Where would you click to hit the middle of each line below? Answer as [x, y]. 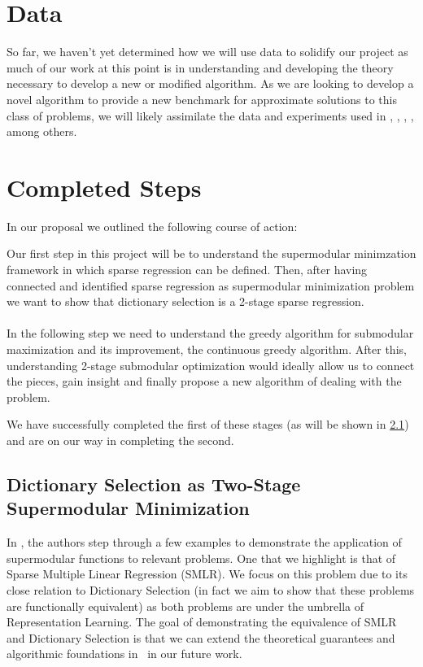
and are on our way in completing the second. [120, 440]
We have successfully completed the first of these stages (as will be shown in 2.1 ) [208, 424]
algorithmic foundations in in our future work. [124, 654]
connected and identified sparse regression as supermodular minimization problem [211, 285]
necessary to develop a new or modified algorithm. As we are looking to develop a [210, 83]
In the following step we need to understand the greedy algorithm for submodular [210, 333]
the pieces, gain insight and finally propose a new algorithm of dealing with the [204, 381]
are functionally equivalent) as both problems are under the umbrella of [185, 606]
